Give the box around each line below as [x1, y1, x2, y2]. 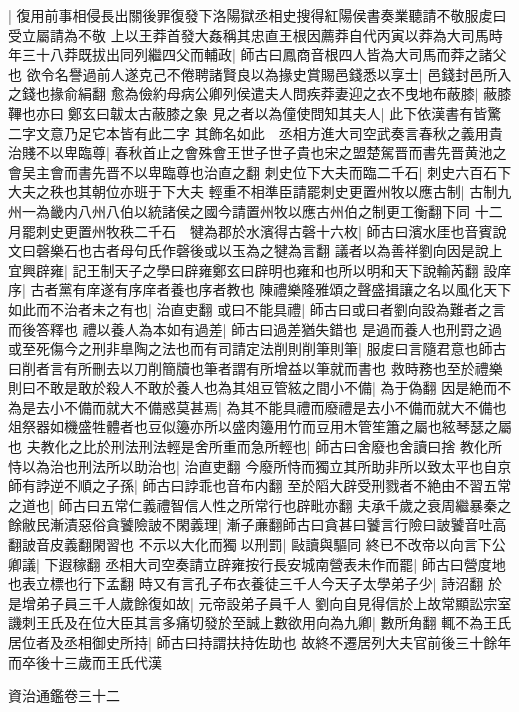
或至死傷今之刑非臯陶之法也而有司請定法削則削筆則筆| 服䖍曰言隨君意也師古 [8, 338, 507, 359]
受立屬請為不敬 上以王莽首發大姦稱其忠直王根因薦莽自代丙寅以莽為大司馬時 [8, 24, 503, 45]
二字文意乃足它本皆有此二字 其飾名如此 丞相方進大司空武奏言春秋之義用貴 [8, 122, 503, 143]
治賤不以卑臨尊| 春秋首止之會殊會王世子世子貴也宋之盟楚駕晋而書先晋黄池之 [8, 142, 507, 163]
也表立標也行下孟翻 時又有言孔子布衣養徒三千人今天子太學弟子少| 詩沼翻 [8, 573, 484, 594]
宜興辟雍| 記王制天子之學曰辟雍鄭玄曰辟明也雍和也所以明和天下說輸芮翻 [8, 259, 479, 280]
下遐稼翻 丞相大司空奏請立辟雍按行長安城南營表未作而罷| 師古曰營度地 [44, 553, 506, 574]
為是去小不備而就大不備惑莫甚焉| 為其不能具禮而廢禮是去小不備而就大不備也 [8, 396, 507, 417]
